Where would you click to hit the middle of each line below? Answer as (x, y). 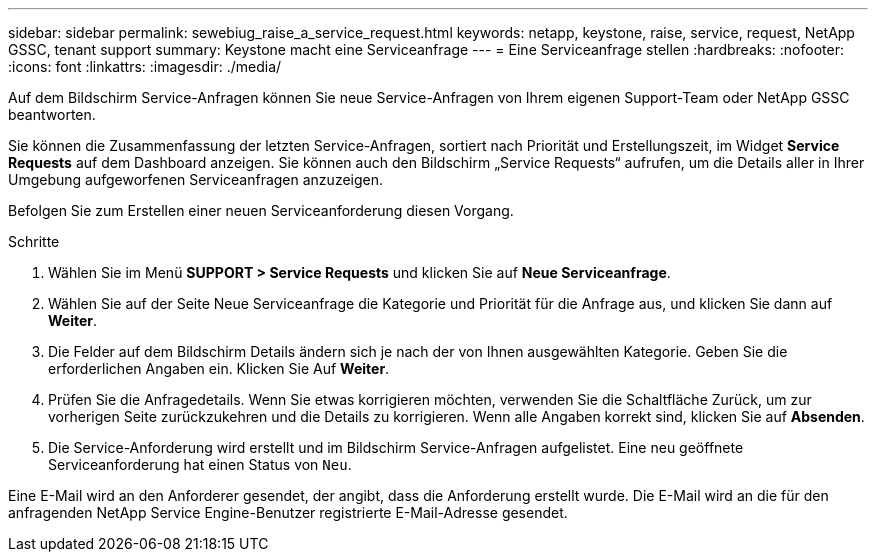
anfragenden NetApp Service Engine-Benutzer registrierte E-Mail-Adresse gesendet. (288, 512)
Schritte (34, 241)
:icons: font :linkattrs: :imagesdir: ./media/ (145, 66)
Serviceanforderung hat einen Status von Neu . (200, 464)
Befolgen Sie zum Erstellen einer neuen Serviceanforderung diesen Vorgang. (261, 210)
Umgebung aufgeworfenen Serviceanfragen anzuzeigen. (196, 179)
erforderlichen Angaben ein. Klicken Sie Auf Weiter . (219, 368)
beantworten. (52, 114)
